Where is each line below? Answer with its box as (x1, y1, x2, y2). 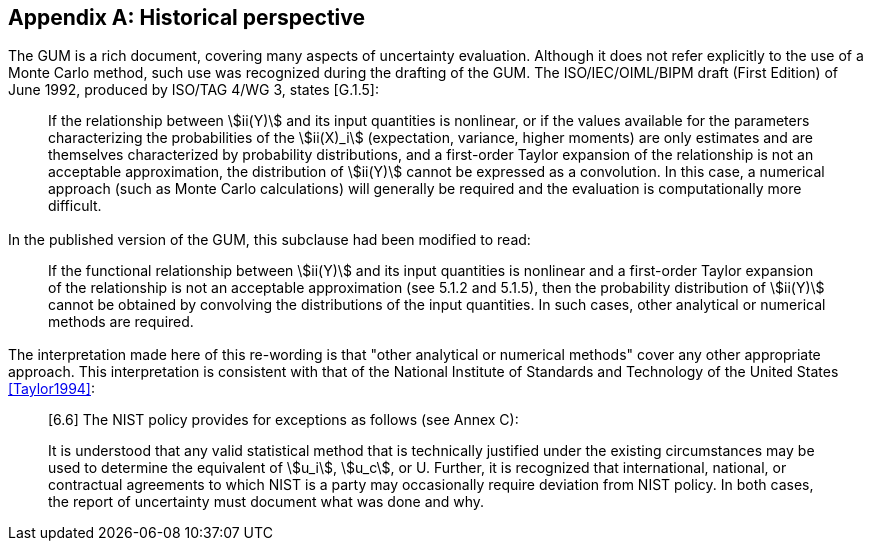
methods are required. (48, 312, 194, 330)
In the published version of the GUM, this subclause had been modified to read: (8, 230, 531, 248)
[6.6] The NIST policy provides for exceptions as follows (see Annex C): (48, 411, 519, 429)
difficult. (48, 197, 102, 215)
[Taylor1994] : (8, 380, 96, 398)
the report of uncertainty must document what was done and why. (48, 493, 485, 511)
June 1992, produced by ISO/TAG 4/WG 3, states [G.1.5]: (8, 81, 379, 99)
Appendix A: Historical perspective (8, 5, 366, 30)
